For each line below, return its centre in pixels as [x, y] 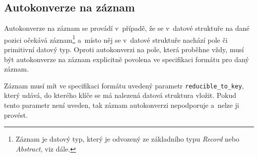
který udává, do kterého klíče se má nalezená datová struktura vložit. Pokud [120, 95]
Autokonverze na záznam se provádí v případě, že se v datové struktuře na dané [127, 28]
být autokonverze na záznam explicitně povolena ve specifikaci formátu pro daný [127, 59]
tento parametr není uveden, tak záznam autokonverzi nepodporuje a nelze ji [122, 105]
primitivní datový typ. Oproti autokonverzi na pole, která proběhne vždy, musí [124, 49]
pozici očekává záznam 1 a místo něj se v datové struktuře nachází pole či [116, 39]
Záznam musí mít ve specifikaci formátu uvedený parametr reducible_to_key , [124, 85]
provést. [16, 115]
